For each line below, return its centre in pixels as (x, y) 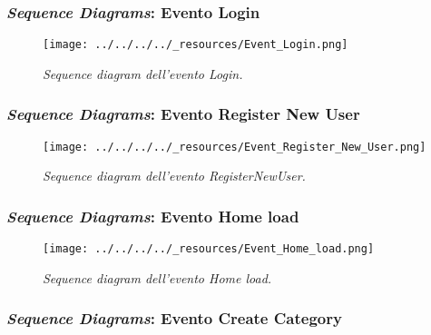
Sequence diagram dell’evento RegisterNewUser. (174, 176)
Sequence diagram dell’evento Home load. (157, 277)
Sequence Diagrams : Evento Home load (153, 216)
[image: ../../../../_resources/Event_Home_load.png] (209, 249)
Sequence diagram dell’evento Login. (143, 73)
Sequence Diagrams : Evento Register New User (183, 114)
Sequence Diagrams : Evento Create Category (174, 318)
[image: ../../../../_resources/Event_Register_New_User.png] (235, 147)
